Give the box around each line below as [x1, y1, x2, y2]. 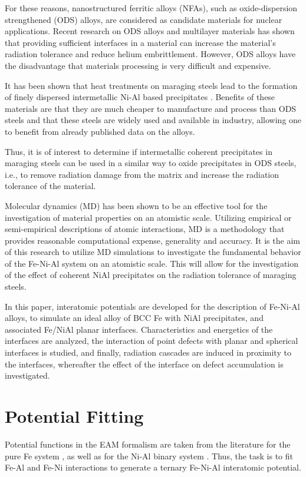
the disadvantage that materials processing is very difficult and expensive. [5, 59, 271, 71]
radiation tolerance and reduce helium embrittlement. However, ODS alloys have [5, 48, 296, 60]
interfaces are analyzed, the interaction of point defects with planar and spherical [5, 334, 298, 347]
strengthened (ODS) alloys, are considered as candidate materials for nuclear [5, 13, 282, 25]
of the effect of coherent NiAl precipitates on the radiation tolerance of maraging [5, 269, 297, 281]
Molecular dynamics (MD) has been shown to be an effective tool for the [5, 199, 268, 211]
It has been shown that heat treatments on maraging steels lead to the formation [5, 79, 298, 91]
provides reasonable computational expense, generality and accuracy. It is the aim [5, 234, 300, 246]
